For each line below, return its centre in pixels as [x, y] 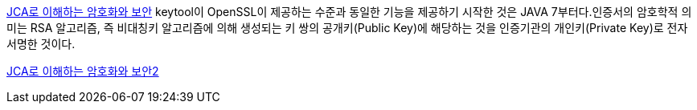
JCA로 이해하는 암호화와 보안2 [83, 71]
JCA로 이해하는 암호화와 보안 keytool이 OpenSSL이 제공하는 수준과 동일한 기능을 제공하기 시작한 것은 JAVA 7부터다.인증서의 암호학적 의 [349, 12]
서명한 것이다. [41, 44]
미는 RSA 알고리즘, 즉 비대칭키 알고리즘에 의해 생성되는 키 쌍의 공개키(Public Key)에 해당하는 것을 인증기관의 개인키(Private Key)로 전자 [347, 28]
